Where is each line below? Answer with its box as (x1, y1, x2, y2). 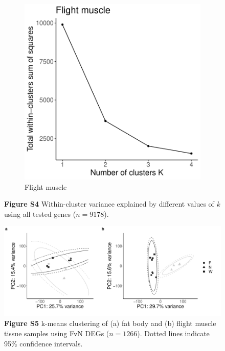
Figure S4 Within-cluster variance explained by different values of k (4, 198, 220, 209)
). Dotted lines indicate (137, 328, 210, 338)
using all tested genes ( (4, 208, 76, 219)
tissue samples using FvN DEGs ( (4, 328, 109, 338)
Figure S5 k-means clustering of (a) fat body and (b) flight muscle (4, 318, 216, 329)
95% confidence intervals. (4, 338, 83, 348)
